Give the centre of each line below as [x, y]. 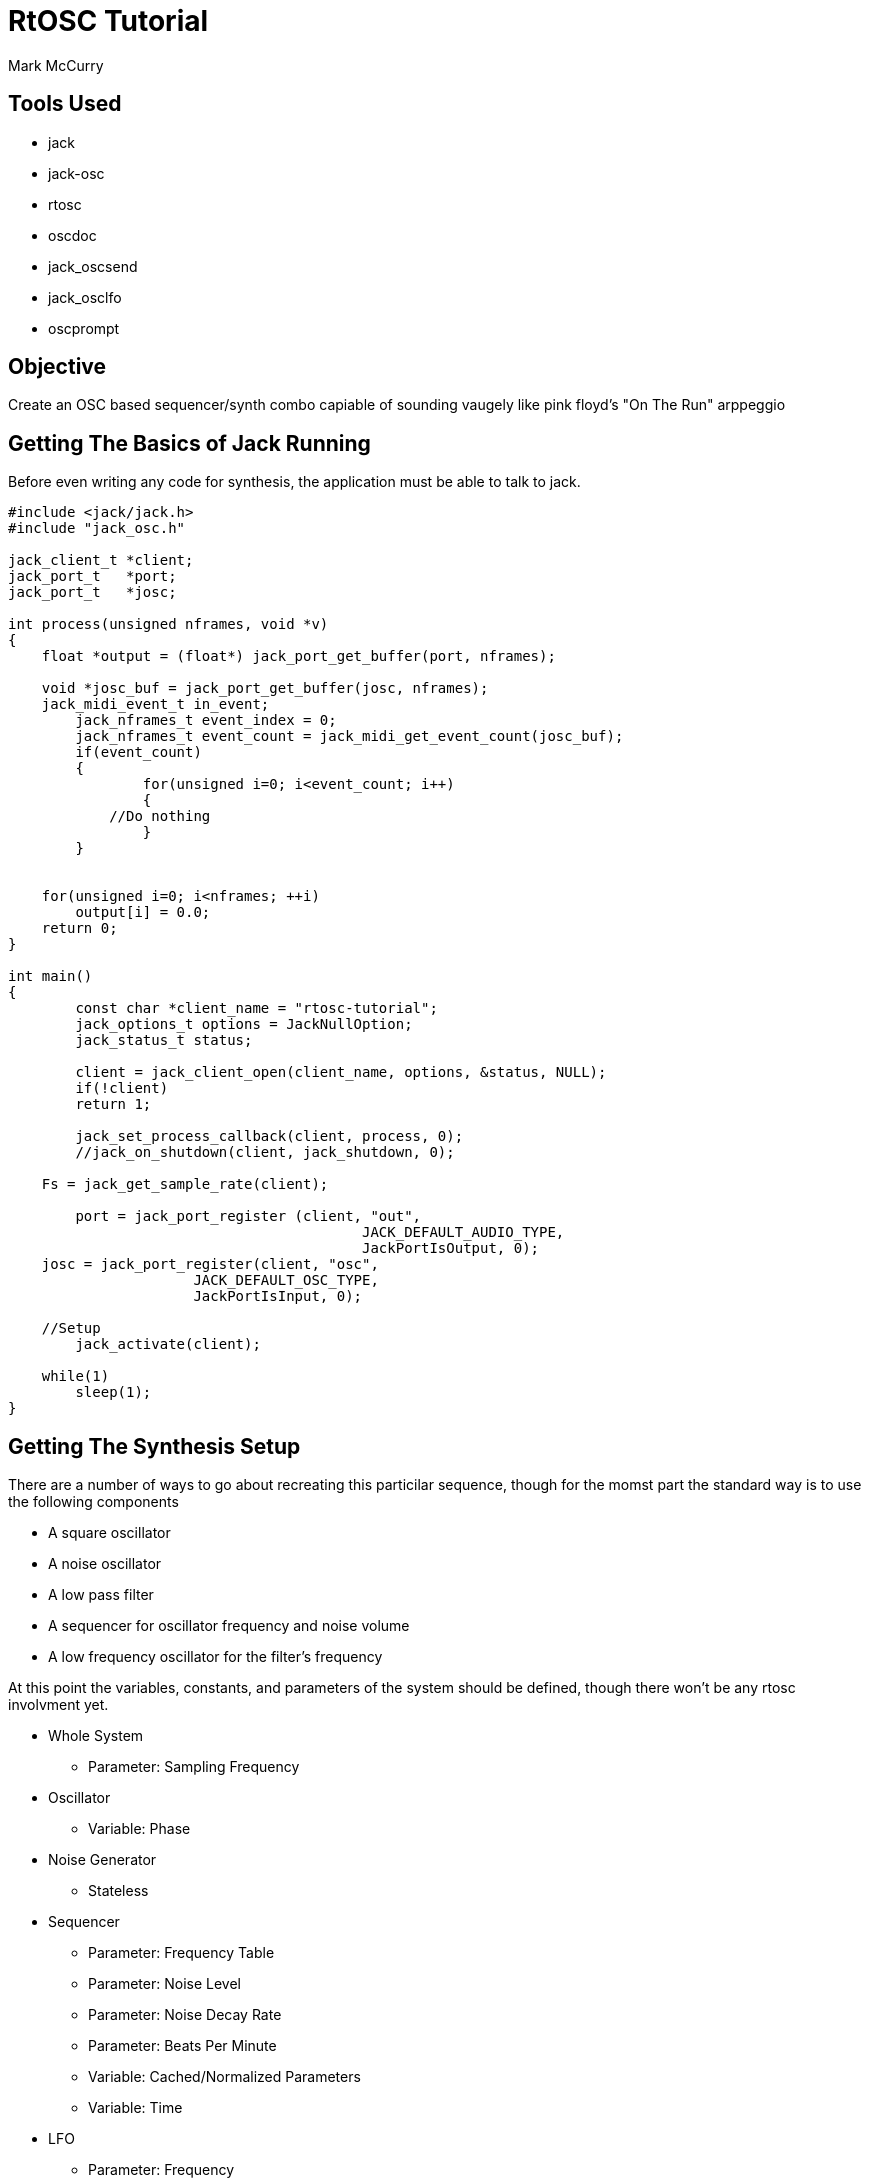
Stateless [118, 1891]
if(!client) [122, 1088]
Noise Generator [102, 1860]
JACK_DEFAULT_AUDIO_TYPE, [463, 1232]
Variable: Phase [139, 1829]
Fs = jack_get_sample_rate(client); [185, 1184]
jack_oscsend [93, 266]
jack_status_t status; [164, 1040]
